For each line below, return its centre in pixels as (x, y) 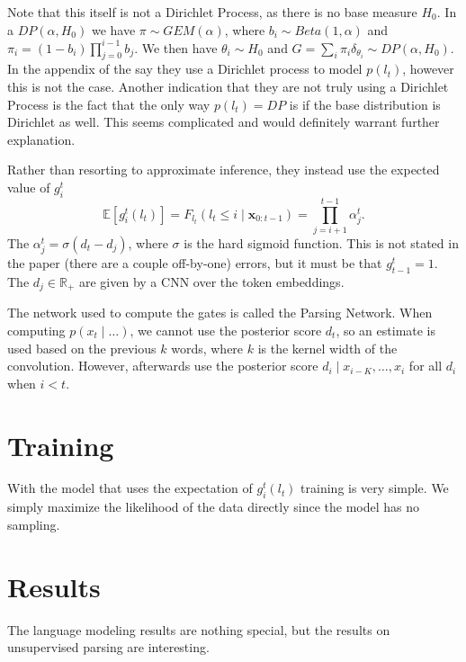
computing (36, 330)
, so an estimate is (386, 330)
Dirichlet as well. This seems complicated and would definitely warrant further (224, 122)
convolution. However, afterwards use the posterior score (163, 366)
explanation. (41, 139)
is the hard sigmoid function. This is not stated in (321, 242)
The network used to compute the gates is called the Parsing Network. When (220, 313)
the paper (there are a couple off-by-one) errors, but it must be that (195, 263)
